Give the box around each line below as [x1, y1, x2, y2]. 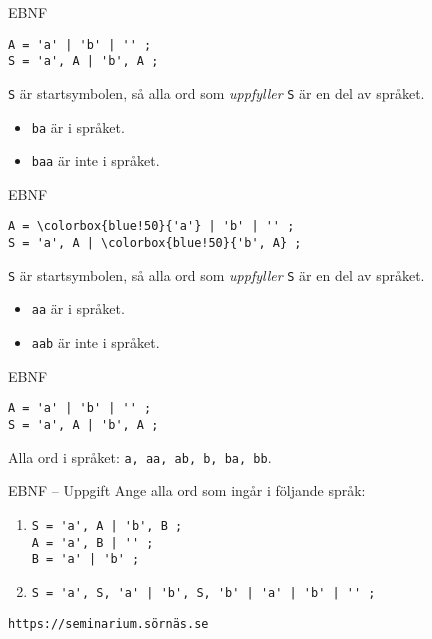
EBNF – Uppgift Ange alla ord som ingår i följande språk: [8, 480, 366, 501]
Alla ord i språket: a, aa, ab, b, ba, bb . [8, 446, 272, 467]
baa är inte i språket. [31, 150, 160, 171]
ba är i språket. [31, 116, 125, 137]
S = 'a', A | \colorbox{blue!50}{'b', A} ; [8, 236, 302, 251]
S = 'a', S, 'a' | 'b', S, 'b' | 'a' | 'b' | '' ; [31, 585, 376, 600]
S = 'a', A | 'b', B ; [31, 518, 183, 533]
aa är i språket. [31, 298, 125, 319]
